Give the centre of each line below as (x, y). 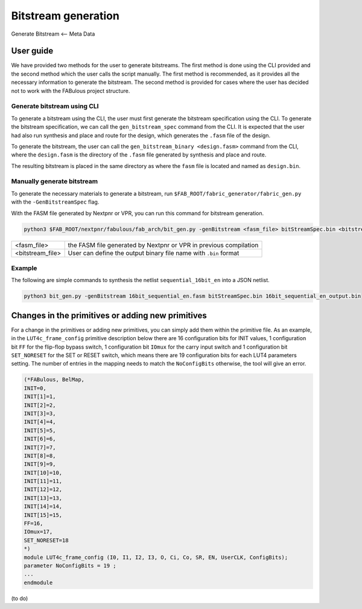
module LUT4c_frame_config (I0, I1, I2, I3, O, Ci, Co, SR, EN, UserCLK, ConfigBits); (156, 557)
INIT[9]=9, (40, 464)
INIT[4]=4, (40, 422)
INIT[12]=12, (43, 490)
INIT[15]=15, (43, 515)
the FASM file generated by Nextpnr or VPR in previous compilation (163, 245)
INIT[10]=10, (43, 472)
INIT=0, (35, 388)
